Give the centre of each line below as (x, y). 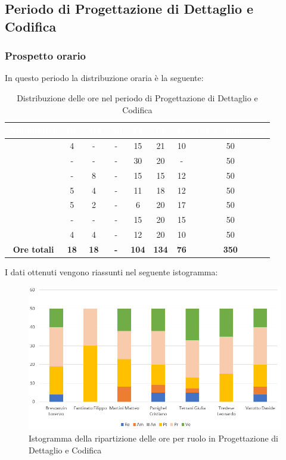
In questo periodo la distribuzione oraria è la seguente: (104, 78)
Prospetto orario (46, 56)
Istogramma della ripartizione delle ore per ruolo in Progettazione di (154, 438)
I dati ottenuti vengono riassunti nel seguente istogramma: (111, 272)
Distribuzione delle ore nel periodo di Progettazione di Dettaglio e (137, 97)
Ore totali (33, 249)
